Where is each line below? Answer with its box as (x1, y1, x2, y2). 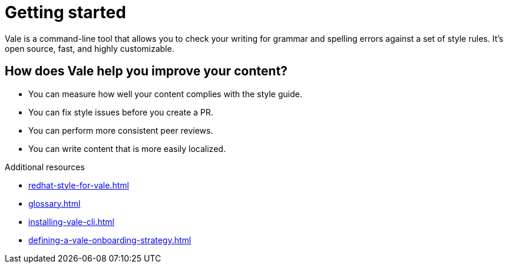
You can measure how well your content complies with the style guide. (28, 88, 302, 99)
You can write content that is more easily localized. (28, 143, 226, 154)
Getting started (5, 2, 126, 22)
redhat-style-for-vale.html (28, 180, 129, 190)
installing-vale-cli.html (28, 216, 115, 227)
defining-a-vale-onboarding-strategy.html (28, 234, 192, 245)
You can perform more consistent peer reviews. (28, 125, 213, 135)
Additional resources (5, 161, 85, 172)
